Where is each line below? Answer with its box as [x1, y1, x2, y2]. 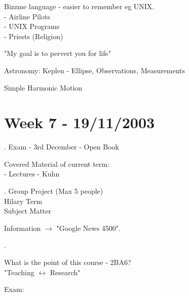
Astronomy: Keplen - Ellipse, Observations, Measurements [4, 65, 185, 75]
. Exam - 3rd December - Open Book [4, 141, 119, 152]
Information [4, 222, 41, 233]
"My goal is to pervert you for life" [4, 48, 111, 58]
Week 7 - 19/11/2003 [4, 112, 155, 133]
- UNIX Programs [4, 21, 60, 32]
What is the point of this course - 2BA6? [4, 257, 131, 268]
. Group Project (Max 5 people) [4, 186, 103, 196]
